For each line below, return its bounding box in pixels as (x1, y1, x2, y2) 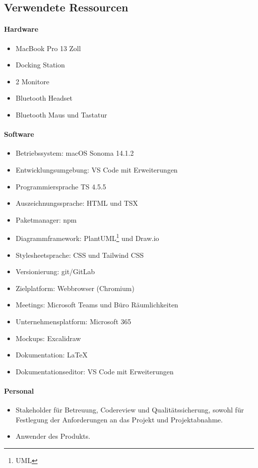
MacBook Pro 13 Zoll (15, 43, 81, 53)
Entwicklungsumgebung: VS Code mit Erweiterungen (15, 164, 178, 175)
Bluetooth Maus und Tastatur (15, 109, 107, 119)
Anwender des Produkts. (15, 431, 90, 441)
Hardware (4, 24, 39, 34)
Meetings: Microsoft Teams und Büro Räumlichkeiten (15, 299, 179, 310)
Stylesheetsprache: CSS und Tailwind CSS (15, 249, 144, 260)
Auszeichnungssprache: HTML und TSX (15, 198, 138, 208)
